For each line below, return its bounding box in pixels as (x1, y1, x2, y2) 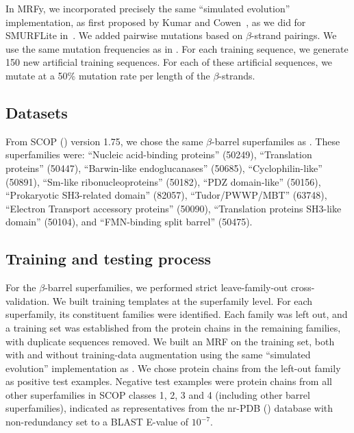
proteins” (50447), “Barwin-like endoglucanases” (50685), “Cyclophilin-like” (5, 160, 323, 175)
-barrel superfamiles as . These (212, 134, 340, 148)
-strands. (218, 68, 255, 82)
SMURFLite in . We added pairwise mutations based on (5, 28, 243, 42)
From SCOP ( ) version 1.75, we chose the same (5, 134, 203, 148)
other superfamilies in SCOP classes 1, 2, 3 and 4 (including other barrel (5, 387, 310, 401)
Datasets (5, 101, 68, 123)
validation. (5, 293, 50, 308)
